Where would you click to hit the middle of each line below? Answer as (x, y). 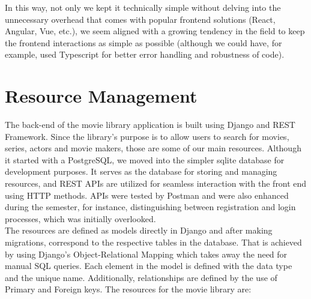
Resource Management (101, 96)
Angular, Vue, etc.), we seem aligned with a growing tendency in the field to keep (155, 31)
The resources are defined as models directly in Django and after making (139, 230)
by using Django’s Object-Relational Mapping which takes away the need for (146, 254)
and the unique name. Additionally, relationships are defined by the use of (141, 277)
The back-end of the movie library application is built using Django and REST (150, 125)
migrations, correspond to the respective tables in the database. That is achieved (153, 242)
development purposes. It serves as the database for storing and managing (141, 171)
